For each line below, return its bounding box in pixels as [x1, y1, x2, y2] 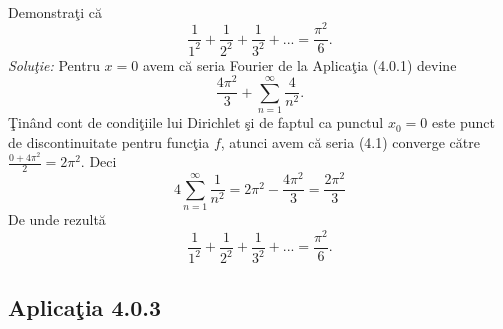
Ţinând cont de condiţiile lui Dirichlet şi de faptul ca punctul [8, 112, 384, 133]
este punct [431, 112, 495, 133]
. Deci [80, 151, 117, 172]
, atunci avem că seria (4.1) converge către [220, 131, 480, 152]
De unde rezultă [8, 209, 106, 230]
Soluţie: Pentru [8, 54, 100, 75]
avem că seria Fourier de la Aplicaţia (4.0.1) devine [142, 54, 457, 75]
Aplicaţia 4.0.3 [8, 291, 162, 322]
